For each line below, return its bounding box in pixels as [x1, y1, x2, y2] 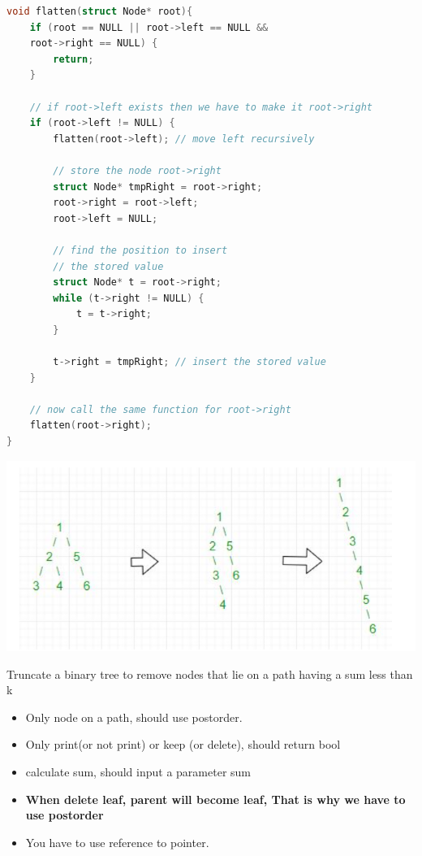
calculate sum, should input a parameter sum [25, 763, 251, 780]
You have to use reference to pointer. [25, 833, 209, 850]
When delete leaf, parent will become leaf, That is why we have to [25, 790, 406, 807]
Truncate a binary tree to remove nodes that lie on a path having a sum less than [6, 665, 413, 682]
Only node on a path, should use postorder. [25, 708, 243, 725]
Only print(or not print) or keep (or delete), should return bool [25, 736, 341, 753]
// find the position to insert [53, 244, 228, 256]
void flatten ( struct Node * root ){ [6, 6, 193, 17]
